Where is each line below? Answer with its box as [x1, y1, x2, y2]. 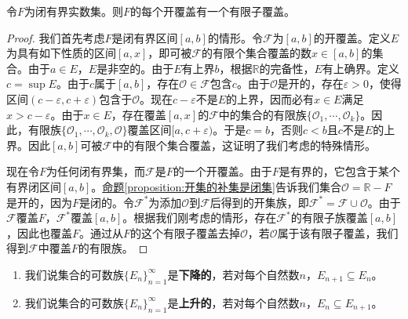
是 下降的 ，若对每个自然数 [167, 266, 300, 282]
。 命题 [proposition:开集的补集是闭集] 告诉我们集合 [91, 178, 341, 194]
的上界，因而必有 [226, 90, 314, 107]
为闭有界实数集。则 [24, 3, 124, 19]
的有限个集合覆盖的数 [201, 45, 311, 61]
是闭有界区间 [111, 29, 178, 45]
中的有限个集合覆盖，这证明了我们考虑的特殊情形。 [111, 136, 376, 153]
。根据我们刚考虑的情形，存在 [122, 209, 277, 226]
